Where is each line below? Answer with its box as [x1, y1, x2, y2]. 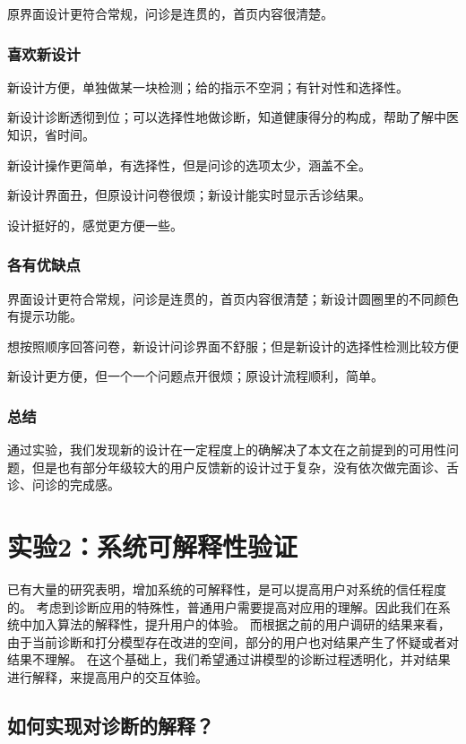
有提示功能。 [7, 307, 82, 325]
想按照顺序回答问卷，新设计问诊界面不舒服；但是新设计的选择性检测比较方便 [7, 336, 459, 355]
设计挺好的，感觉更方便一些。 [7, 215, 183, 234]
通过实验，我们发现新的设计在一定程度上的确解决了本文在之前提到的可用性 [7, 440, 446, 459]
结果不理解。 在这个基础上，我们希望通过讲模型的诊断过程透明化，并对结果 [7, 650, 451, 669]
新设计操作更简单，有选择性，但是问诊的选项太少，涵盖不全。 [7, 155, 371, 174]
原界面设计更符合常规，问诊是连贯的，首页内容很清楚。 [7, 4, 333, 22]
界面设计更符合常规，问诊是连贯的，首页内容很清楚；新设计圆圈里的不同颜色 [7, 289, 459, 307]
